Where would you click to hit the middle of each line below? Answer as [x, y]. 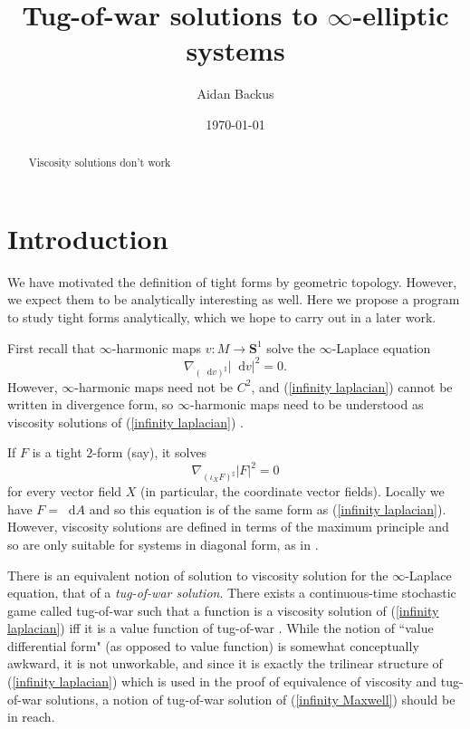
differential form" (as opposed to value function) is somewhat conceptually [213, 645]
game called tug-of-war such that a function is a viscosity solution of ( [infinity [223, 610]
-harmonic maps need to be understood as [307, 404]
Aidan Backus [235, 94]
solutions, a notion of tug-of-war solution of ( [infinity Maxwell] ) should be [250, 699]
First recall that [52, 347]
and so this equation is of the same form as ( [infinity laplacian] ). [268, 508]
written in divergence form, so [91, 404]
